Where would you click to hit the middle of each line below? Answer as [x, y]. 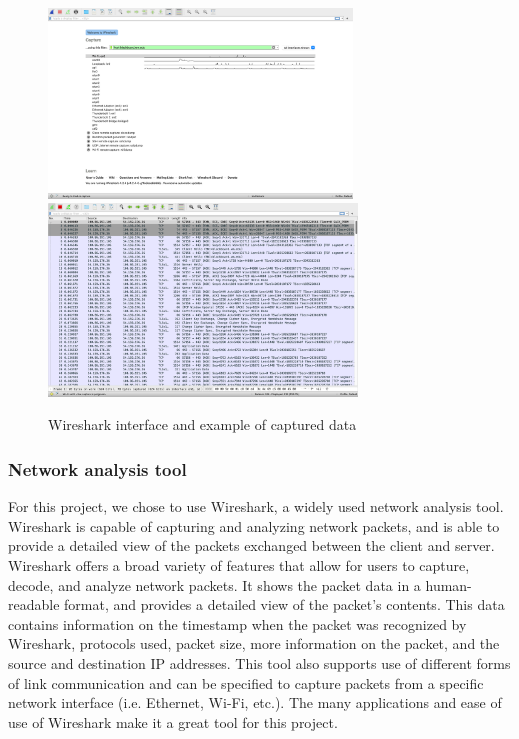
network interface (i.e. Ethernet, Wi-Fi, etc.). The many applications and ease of [255, 702]
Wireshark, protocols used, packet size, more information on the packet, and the [254, 643]
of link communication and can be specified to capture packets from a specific [246, 682]
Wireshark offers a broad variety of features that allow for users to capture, [239, 565]
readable [34, 604]
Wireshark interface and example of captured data [202, 424]
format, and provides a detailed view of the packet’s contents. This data [284, 604]
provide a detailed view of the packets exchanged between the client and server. [251, 545]
